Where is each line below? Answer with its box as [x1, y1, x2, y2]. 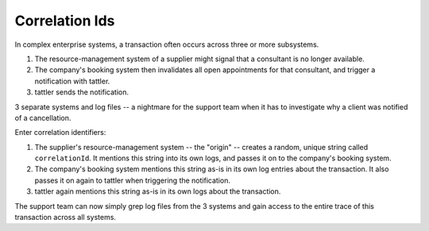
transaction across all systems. [14, 213, 117, 222]
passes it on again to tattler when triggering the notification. [34, 175, 230, 185]
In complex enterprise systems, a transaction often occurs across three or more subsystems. [14, 40, 319, 49]
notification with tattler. [34, 76, 110, 86]
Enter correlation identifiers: [14, 128, 106, 137]
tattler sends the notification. [34, 87, 129, 97]
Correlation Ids [14, 12, 115, 29]
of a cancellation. [14, 113, 71, 122]
